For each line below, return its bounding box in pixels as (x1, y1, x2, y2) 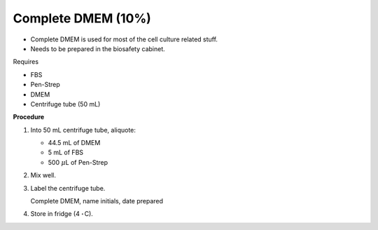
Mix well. (30, 171, 56, 180)
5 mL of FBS (48, 148, 84, 157)
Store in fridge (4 (30, 210, 80, 218)
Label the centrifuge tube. (30, 184, 106, 192)
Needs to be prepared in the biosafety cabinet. (30, 44, 166, 53)
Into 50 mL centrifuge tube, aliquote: (30, 126, 136, 134)
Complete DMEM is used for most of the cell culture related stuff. (30, 35, 218, 43)
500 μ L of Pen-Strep (48, 158, 108, 166)
